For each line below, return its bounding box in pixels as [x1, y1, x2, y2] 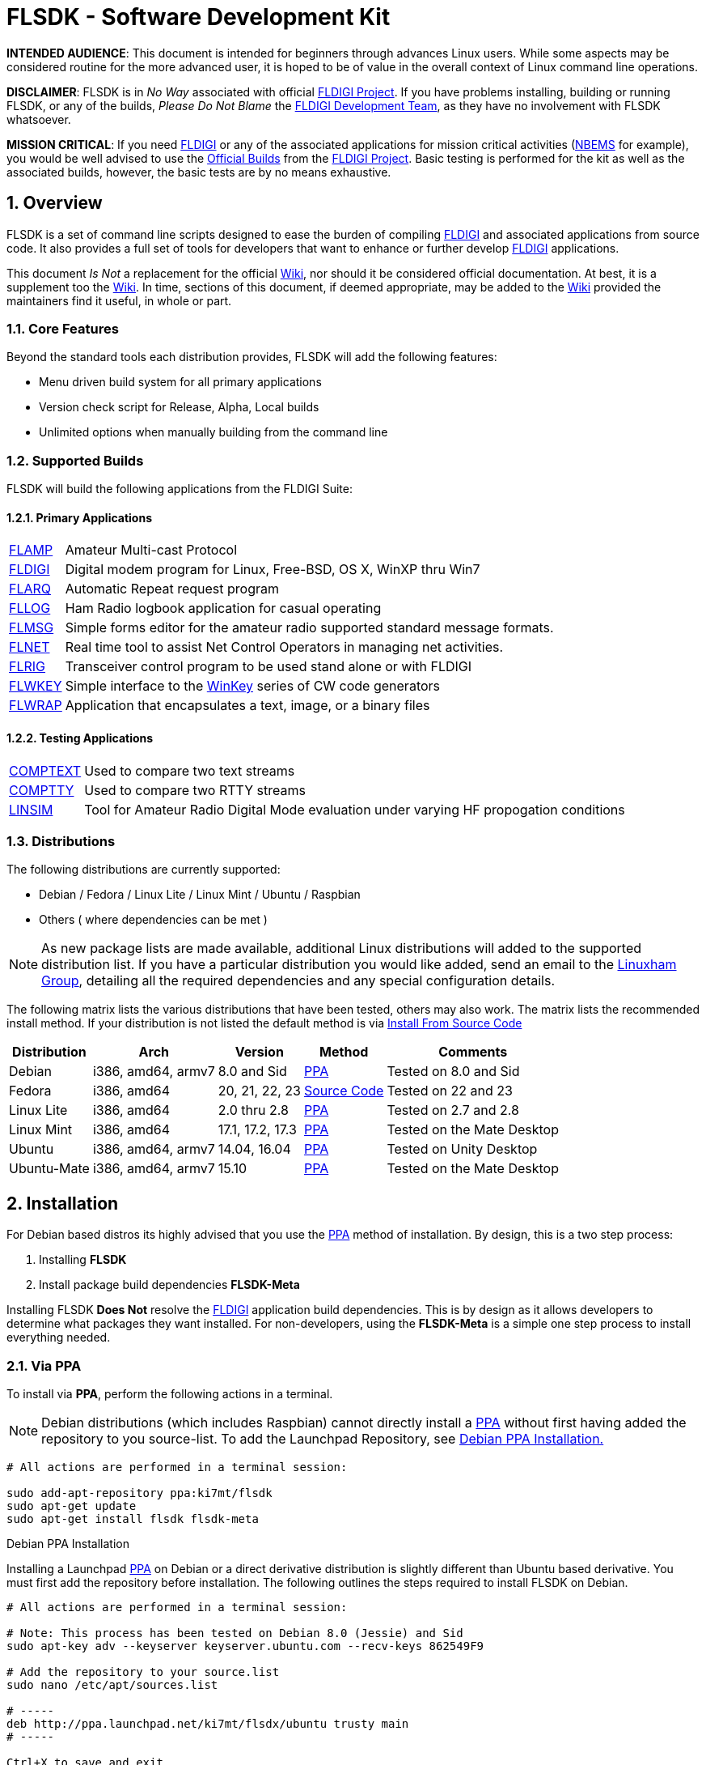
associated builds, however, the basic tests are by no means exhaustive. [6, 164, 391, 179]
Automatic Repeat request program [65, 581, 279, 598]
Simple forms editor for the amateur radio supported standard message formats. [65, 619, 554, 636]
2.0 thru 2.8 [218, 1102, 289, 1119]
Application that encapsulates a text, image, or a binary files [65, 697, 430, 714]
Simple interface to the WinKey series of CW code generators [65, 678, 441, 695]
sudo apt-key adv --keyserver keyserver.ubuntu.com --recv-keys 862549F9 [6, 1639, 484, 1652]
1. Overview [6, 193, 103, 214]
